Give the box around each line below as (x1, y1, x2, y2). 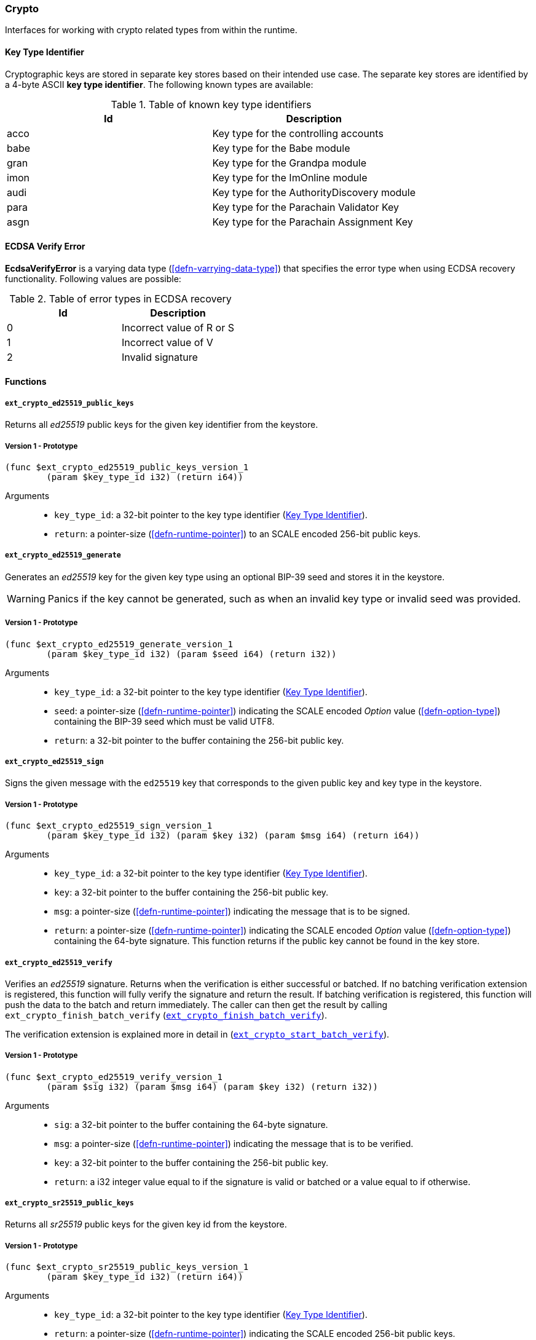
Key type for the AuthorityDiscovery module (212, 186, 416, 199)
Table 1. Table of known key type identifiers (111, 98, 312, 111)
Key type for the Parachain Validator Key (212, 200, 400, 213)
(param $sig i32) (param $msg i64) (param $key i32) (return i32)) (46, 1081, 378, 1092)
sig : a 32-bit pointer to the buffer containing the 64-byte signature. (54, 1119, 328, 1130)
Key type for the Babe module (212, 141, 350, 154)
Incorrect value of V (121, 336, 213, 349)
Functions (5, 376, 47, 387)
